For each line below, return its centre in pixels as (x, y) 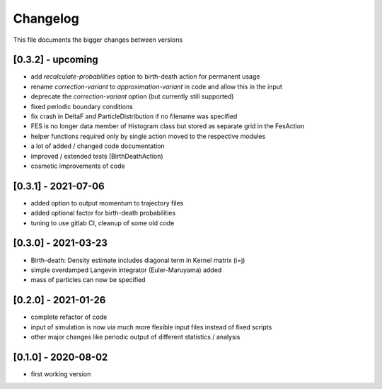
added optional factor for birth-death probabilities (103, 213)
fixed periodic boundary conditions (82, 106)
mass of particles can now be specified (88, 280)
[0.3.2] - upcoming (56, 60)
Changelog (46, 18)
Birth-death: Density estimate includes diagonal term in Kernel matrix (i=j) (138, 260)
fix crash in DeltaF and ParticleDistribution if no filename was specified (134, 116)
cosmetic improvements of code (78, 166)
